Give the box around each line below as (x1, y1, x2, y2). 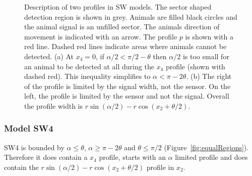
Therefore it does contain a (4, 152, 88, 162)
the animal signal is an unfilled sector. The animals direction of (24, 21, 220, 32)
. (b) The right (186, 71, 232, 81)
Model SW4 (4, 122, 53, 135)
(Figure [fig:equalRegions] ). (164, 142, 249, 152)
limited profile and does (175, 152, 248, 162)
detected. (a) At (24, 51, 74, 61)
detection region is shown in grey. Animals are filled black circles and (24, 11, 237, 22)
